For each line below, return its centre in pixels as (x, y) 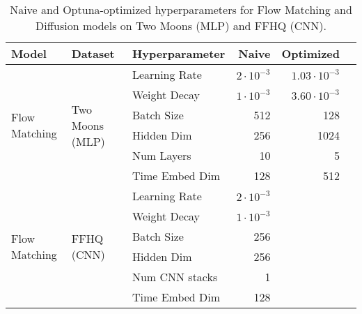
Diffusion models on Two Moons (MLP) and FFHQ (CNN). (181, 25)
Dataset (93, 53)
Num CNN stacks (175, 277)
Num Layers (162, 155)
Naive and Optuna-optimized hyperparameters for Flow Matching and (181, 9)
